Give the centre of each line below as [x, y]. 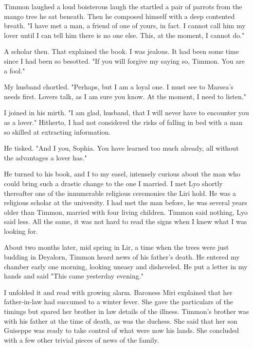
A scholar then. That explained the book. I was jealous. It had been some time [121, 51]
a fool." [15, 70]
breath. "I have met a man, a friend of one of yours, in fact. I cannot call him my [125, 26]
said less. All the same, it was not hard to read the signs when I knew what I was [126, 221]
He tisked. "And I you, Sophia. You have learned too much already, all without [121, 148]
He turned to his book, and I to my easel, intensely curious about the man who [122, 174]
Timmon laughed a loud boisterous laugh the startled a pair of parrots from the [123, 6]
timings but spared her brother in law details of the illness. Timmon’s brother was [126, 311]
